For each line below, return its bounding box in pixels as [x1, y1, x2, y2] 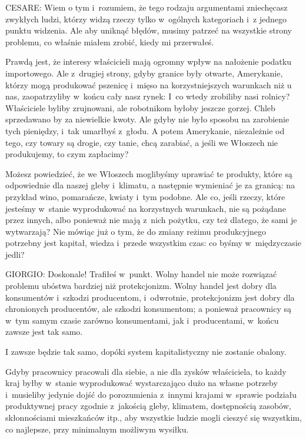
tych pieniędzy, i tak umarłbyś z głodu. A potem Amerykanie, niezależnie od [5, 124, 285, 137]
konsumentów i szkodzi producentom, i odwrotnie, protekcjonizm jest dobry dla [5, 291, 295, 303]
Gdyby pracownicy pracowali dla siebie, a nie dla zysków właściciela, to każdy [5, 365, 287, 377]
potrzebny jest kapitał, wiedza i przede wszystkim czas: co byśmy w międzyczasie [5, 237, 301, 249]
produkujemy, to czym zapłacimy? [5, 148, 129, 160]
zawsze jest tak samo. [5, 325, 83, 338]
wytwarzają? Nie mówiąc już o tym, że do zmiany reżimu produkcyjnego [5, 225, 267, 237]
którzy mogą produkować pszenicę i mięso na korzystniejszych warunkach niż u [5, 78, 292, 91]
